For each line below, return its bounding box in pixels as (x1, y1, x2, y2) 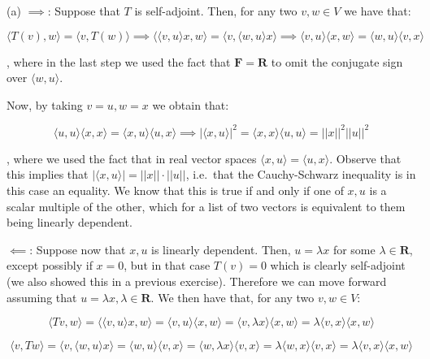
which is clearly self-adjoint (270, 257, 406, 274)
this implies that (7, 166, 89, 183)
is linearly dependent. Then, (151, 240, 291, 257)
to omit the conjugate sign (271, 53, 403, 70)
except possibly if (7, 257, 93, 274)
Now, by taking (7, 96, 83, 113)
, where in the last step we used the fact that (7, 53, 231, 70)
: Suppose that (47, 2, 120, 19)
